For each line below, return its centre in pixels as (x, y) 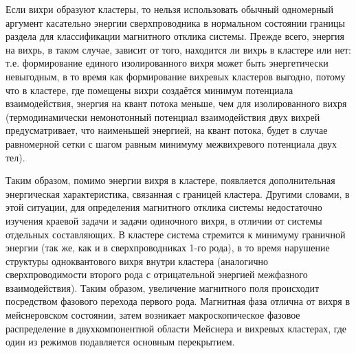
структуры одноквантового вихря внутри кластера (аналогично (137, 261)
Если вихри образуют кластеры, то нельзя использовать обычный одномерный (169, 9)
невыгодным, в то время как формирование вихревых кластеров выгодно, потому (176, 76)
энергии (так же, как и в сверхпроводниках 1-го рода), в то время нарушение (168, 248)
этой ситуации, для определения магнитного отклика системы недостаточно (164, 207)
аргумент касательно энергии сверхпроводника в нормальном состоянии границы (175, 22)
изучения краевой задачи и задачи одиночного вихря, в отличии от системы (164, 220)
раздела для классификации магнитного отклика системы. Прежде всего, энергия (175, 36)
